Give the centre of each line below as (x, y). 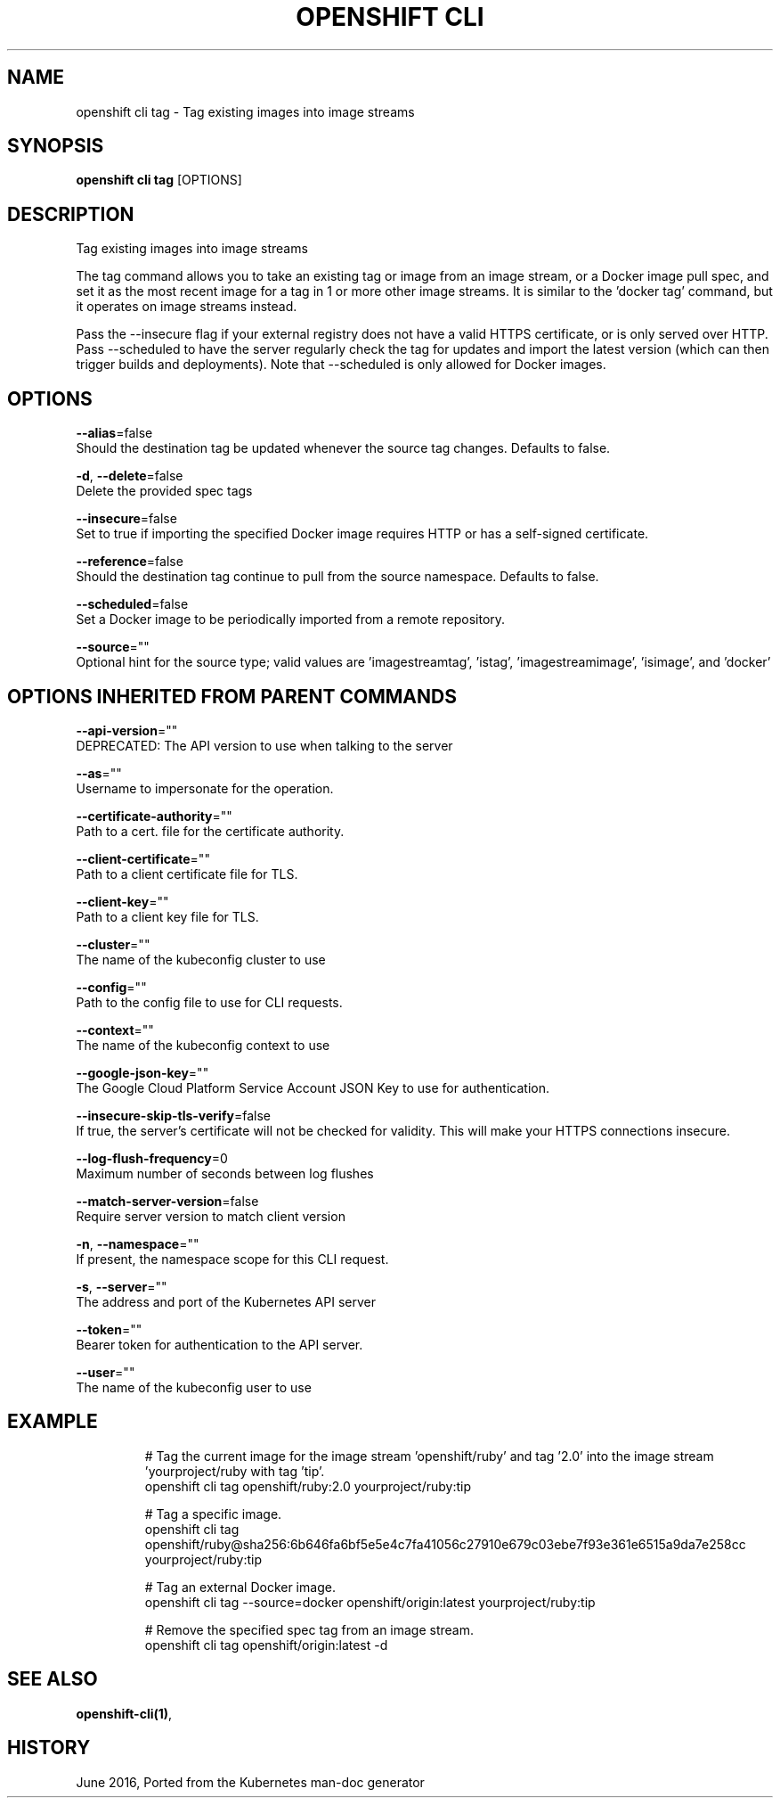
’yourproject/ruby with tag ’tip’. (235, 1471)
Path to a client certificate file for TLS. (187, 874)
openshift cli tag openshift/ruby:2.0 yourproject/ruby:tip (308, 1486)
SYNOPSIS (56, 146)
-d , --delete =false (130, 476)
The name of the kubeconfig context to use (203, 1045)
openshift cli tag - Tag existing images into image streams (245, 111)
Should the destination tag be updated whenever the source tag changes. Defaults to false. (343, 448)
